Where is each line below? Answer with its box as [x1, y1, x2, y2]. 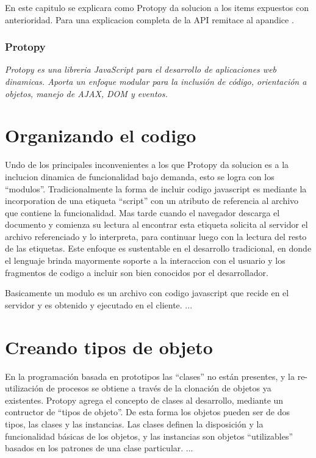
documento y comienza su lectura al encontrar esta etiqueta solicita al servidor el [5, 218, 308, 231]
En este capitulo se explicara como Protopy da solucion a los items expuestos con [5, 1, 309, 13]
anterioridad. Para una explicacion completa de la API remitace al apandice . [5, 13, 294, 26]
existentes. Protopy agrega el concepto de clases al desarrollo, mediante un [5, 393, 284, 406]
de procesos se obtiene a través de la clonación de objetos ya [46, 382, 271, 394]
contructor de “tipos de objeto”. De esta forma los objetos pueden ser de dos [5, 405, 290, 418]
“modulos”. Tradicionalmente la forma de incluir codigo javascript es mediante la [5, 182, 307, 195]
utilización [5, 382, 44, 394]
